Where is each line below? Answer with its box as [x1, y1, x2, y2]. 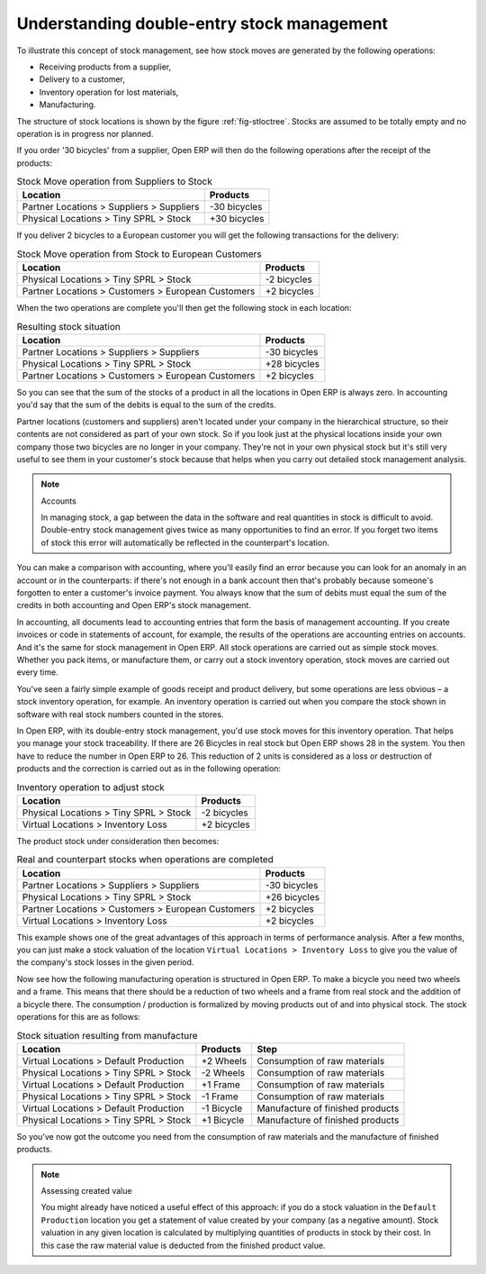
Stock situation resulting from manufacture [16, 1029, 198, 1042]
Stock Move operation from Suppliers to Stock [16, 176, 213, 188]
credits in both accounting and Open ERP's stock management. [16, 600, 252, 611]
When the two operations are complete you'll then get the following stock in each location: [16, 303, 352, 314]
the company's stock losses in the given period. [16, 957, 194, 968]
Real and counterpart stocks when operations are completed [16, 853, 274, 866]
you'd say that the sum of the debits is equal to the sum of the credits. [16, 399, 276, 410]
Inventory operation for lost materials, [39, 86, 179, 97]
